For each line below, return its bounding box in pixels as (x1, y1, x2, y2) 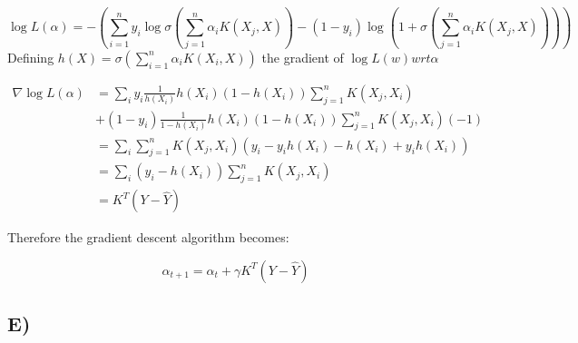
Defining (7, 47, 54, 66)
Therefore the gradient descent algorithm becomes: (7, 228, 289, 247)
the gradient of (261, 47, 344, 66)
